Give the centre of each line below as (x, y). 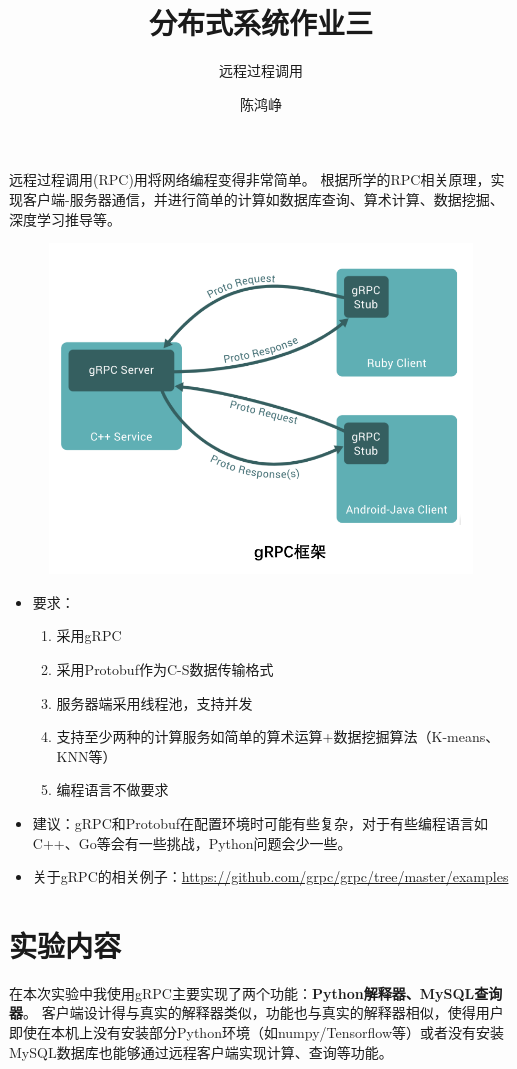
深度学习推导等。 (65, 218)
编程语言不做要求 (112, 789)
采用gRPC (89, 635)
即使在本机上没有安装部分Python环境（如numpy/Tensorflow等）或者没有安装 (257, 1032)
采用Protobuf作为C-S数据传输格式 (165, 668)
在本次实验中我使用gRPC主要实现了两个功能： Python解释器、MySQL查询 (256, 992)
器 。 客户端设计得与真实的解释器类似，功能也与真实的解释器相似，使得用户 (256, 1012)
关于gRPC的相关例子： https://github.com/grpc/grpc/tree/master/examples (270, 876)
